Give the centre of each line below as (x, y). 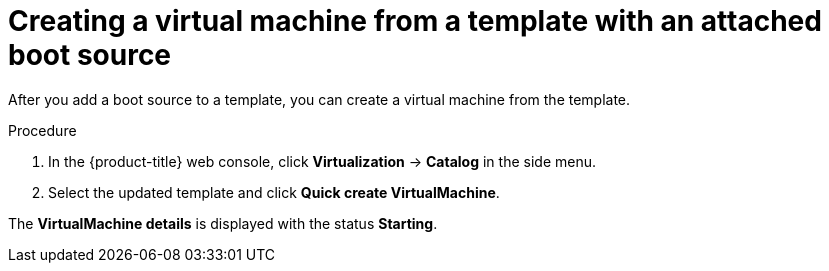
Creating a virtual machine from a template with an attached (415, 21)
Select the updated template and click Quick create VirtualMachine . (274, 192)
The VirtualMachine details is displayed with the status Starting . (223, 223)
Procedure (42, 130)
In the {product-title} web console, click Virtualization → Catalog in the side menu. (322, 161)
